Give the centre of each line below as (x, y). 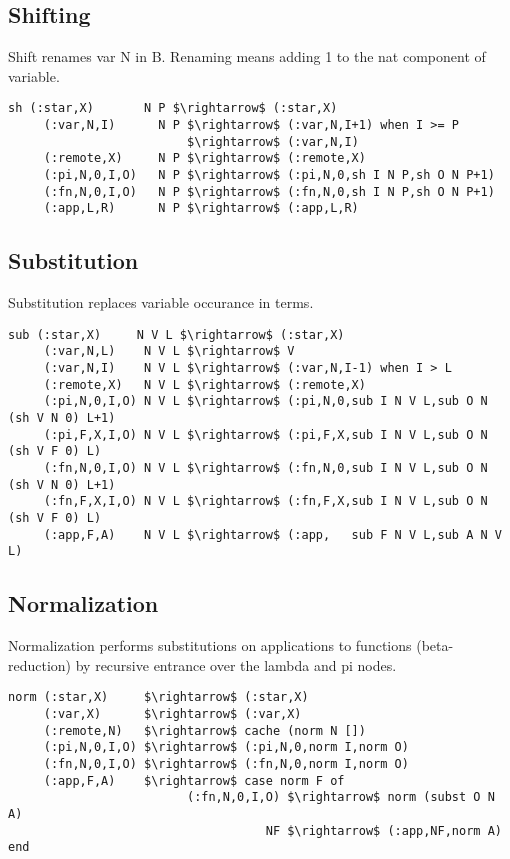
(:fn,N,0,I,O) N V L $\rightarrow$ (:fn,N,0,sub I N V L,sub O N (265, 468)
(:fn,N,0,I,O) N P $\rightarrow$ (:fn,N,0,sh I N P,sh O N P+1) (269, 191)
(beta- (435, 645)
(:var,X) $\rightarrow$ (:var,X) (172, 714)
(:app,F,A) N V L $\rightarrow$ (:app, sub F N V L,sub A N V (272, 534)
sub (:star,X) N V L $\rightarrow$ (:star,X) (176, 334)
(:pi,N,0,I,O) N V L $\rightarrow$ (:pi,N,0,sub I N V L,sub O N (265, 401)
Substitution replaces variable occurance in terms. (161, 302)
